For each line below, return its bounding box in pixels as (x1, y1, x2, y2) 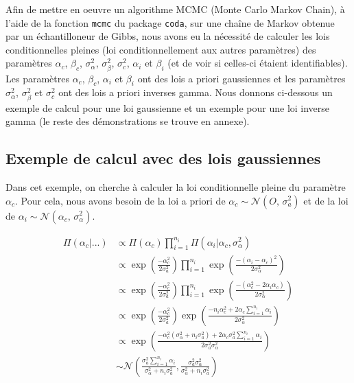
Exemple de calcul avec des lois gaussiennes (5, 148, 321, 169)
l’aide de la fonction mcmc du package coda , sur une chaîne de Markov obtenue (5, 15, 335, 30)
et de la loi (303, 193, 349, 207)
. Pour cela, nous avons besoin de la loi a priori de (15, 193, 226, 207)
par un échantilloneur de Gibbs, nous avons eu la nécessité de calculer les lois (5, 29, 330, 43)
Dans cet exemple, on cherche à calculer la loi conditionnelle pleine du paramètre (5, 179, 346, 194)
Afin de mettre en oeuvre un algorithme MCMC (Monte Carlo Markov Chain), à (5, 2, 345, 16)
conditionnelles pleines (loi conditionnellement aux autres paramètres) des (5, 42, 316, 56)
